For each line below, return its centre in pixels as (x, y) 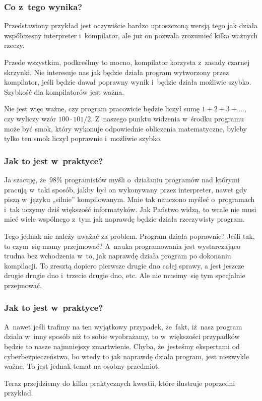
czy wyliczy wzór (30, 118)
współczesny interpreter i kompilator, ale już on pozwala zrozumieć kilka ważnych (131, 35)
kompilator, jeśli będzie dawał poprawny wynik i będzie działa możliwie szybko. (128, 82)
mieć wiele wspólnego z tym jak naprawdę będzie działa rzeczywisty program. (124, 219)
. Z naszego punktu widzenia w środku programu (167, 118)
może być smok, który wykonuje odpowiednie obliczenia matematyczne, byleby (125, 128)
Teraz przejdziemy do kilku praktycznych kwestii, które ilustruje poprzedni (120, 383)
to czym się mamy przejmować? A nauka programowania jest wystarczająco (122, 246)
